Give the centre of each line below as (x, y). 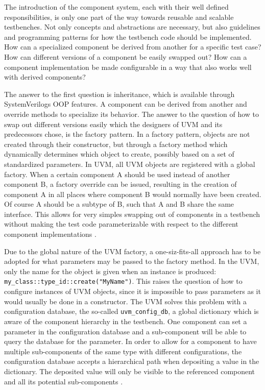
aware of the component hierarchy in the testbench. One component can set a (126, 321)
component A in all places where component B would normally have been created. (133, 194)
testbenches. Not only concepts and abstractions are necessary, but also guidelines (132, 27)
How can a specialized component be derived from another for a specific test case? (133, 47)
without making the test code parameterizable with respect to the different (121, 224)
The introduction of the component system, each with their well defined (116, 7)
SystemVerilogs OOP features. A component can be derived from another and (126, 104)
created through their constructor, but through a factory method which (116, 144)
